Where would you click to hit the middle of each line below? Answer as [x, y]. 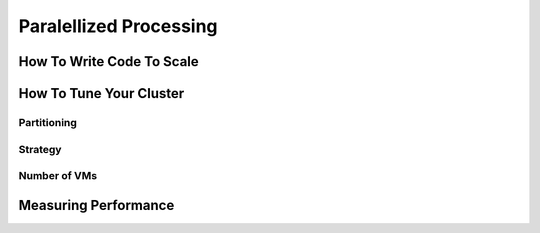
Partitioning [47, 122]
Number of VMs [58, 176]
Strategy [40, 149]
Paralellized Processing [118, 26]
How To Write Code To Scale [108, 61]
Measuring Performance [96, 205]
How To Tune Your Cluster [101, 93]
